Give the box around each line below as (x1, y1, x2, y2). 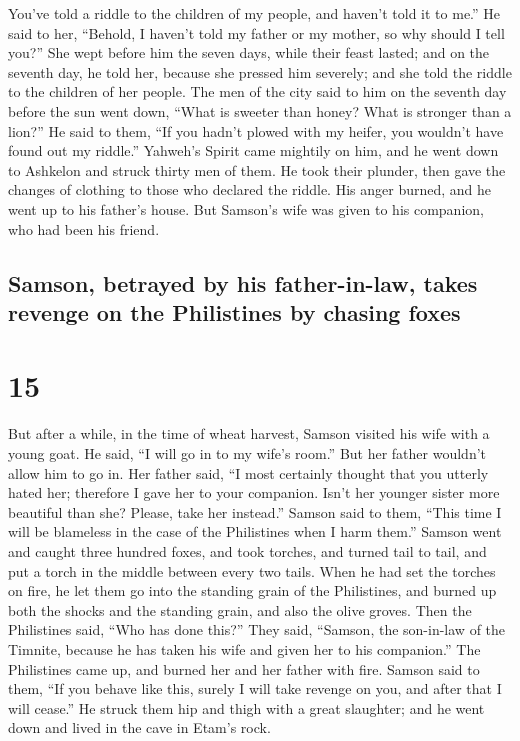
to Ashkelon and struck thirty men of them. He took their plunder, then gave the (8, 159, 506, 180)
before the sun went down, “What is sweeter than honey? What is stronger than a (8, 100, 512, 121)
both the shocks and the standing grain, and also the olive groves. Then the (8, 599, 472, 620)
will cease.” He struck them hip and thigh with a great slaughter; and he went (8, 697, 485, 718)
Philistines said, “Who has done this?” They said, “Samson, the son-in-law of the (8, 619, 506, 640)
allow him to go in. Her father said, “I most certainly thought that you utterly (8, 462, 489, 483)
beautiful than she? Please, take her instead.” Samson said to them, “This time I (8, 501, 502, 522)
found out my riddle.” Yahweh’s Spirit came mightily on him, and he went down (8, 140, 499, 161)
